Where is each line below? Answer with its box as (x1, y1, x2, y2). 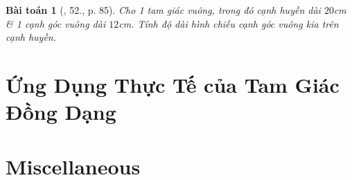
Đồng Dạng (6, 98, 116, 126)
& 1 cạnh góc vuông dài (6, 16, 106, 30)
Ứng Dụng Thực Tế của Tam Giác (6, 70, 340, 98)
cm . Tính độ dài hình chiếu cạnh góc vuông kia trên (118, 16, 339, 30)
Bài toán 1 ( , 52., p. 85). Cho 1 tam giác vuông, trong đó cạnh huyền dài (6, 3, 321, 17)
